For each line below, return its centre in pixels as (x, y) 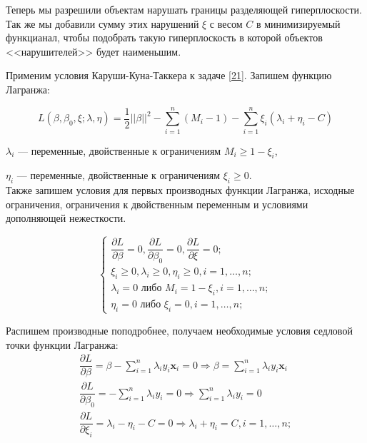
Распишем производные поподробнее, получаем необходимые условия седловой (179, 330)
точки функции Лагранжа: (62, 344)
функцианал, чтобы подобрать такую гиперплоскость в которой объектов (164, 37)
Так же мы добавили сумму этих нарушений (102, 23)
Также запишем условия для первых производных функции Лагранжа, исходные (180, 190)
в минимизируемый (298, 23)
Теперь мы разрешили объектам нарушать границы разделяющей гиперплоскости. (184, 9)
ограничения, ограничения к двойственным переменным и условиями (157, 204)
